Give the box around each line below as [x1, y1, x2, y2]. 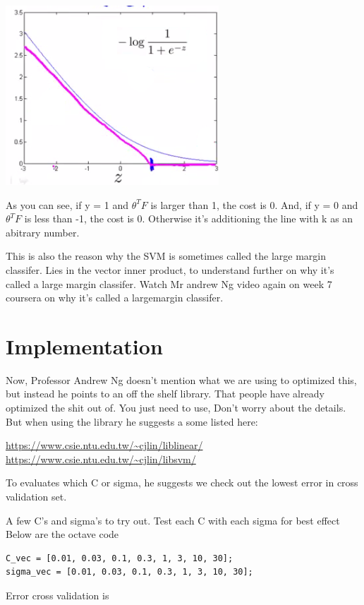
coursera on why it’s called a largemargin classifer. [6, 290, 224, 305]
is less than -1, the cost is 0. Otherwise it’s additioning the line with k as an [24, 211, 353, 226]
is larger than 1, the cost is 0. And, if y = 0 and [150, 197, 358, 212]
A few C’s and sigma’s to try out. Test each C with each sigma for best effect [6, 513, 340, 527]
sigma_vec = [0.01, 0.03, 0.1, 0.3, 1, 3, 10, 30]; [6, 567, 253, 577]
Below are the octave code [6, 527, 119, 541]
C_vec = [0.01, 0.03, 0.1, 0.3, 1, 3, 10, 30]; [6, 553, 233, 563]
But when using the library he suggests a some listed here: [6, 414, 258, 429]
